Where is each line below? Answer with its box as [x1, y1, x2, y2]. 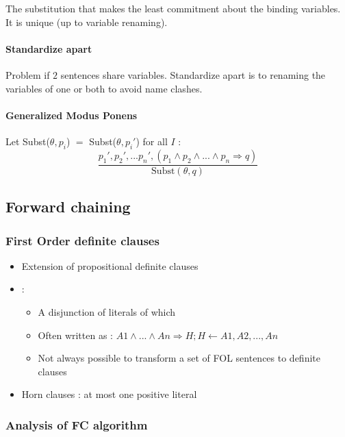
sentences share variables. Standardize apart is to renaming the [60, 67, 326, 82]
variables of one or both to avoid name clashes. [5, 81, 203, 95]
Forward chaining [5, 196, 131, 217]
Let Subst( [5, 134, 50, 148]
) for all [136, 134, 168, 148]
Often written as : [38, 327, 113, 342]
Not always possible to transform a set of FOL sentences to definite [38, 351, 320, 365]
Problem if [5, 67, 50, 82]
